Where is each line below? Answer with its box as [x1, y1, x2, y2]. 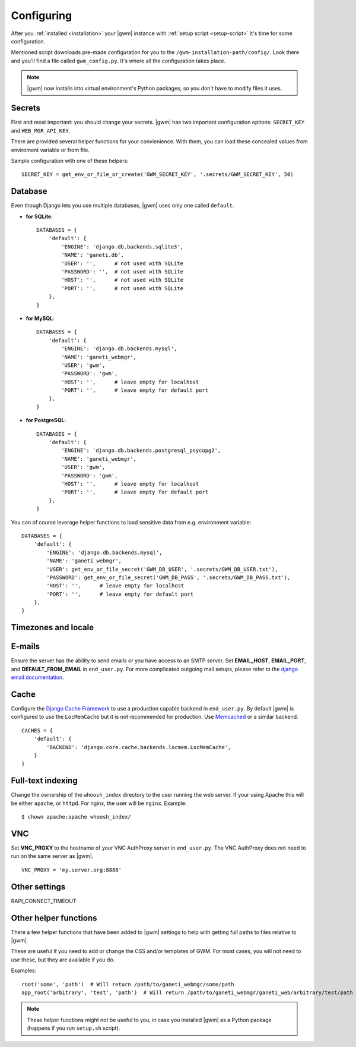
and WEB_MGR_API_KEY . [11, 127, 71, 134]
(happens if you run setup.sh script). [27, 1024, 120, 1032]
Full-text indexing [11, 776, 78, 786]
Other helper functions [11, 913, 97, 923]
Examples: [11, 967, 37, 974]
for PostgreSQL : [26, 417, 66, 424]
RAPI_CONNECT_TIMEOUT [11, 897, 77, 904]
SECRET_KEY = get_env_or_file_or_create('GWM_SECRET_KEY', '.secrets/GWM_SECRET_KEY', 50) [21, 171, 294, 178]
